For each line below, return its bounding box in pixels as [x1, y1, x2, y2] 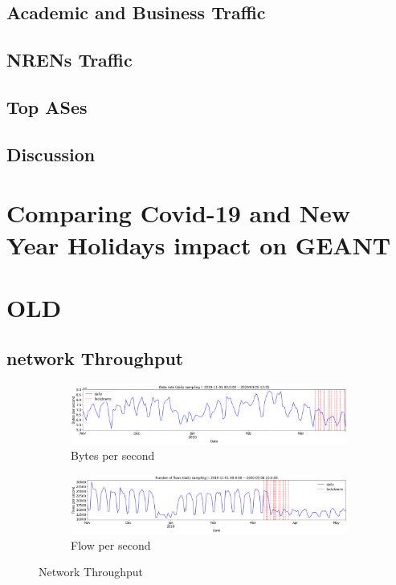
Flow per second [71, 536, 151, 553]
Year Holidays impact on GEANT [6, 228, 391, 261]
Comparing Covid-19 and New [6, 197, 350, 230]
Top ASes [6, 94, 88, 119]
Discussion [6, 141, 96, 166]
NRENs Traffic [6, 47, 133, 72]
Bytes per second [71, 447, 155, 464]
